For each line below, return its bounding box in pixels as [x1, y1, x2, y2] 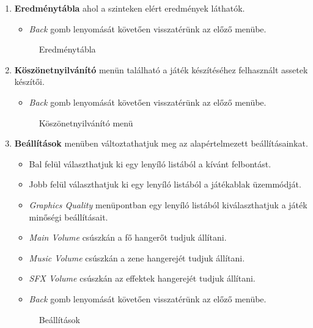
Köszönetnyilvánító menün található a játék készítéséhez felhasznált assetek [14, 63, 308, 76]
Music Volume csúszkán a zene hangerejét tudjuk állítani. [29, 251, 245, 264]
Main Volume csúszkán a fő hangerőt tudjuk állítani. [29, 231, 227, 244]
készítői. [14, 75, 45, 88]
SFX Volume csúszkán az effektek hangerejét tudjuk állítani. [29, 272, 256, 285]
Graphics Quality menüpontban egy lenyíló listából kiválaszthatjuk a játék [29, 198, 307, 211]
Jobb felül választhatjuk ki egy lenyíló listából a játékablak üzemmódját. [29, 178, 301, 191]
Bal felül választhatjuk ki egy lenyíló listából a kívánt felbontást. [29, 157, 271, 170]
